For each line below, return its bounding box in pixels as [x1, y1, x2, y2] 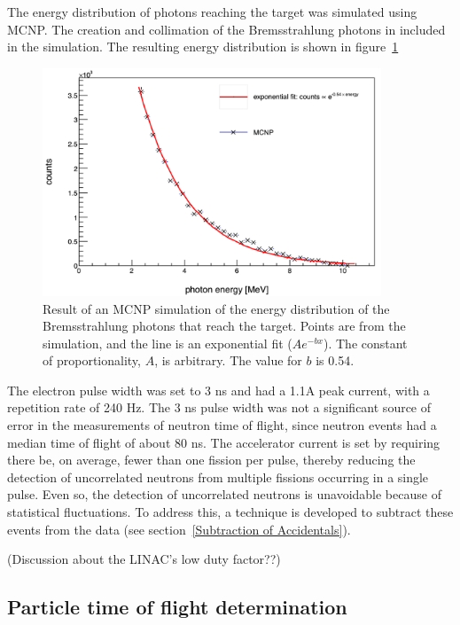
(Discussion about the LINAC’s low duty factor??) [7, 550, 281, 568]
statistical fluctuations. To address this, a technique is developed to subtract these [7, 503, 454, 521]
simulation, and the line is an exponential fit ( [43, 333, 292, 352]
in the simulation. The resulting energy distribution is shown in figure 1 [7, 37, 399, 56]
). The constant [324, 333, 408, 352]
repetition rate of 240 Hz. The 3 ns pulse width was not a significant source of [7, 398, 432, 417]
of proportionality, [43, 351, 141, 370]
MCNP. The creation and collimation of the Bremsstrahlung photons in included [7, 20, 446, 38]
